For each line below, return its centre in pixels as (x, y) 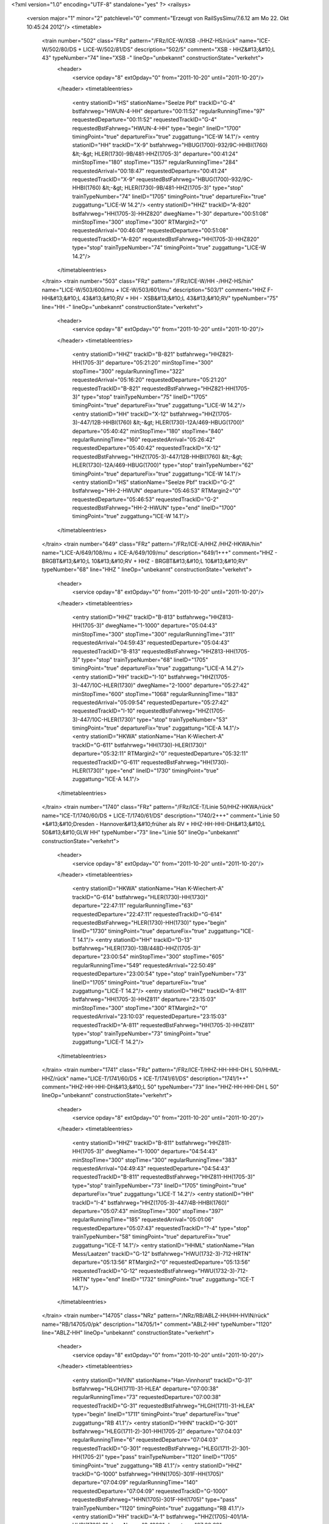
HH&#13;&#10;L (61, 298)
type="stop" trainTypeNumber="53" (182, 719)
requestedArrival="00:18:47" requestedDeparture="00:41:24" (150, 171)
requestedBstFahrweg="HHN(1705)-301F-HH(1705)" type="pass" (155, 1500)
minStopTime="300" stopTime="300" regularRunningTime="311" (154, 634)
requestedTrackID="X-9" (104, 179)
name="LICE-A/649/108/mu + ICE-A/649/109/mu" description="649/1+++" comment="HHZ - (160, 552)
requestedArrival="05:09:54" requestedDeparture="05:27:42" (150, 702)
